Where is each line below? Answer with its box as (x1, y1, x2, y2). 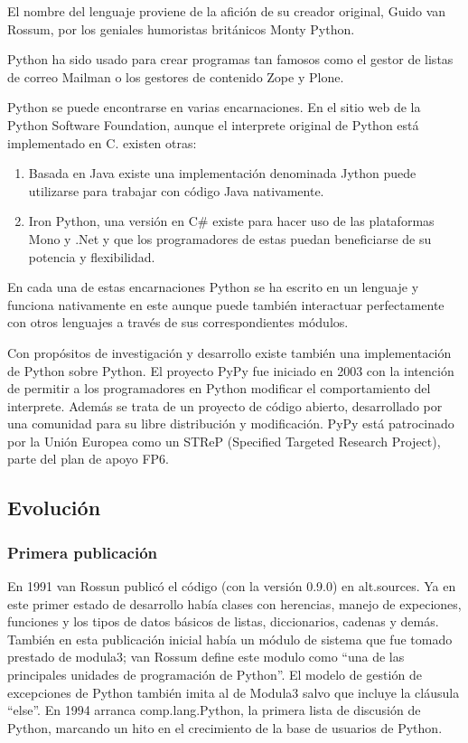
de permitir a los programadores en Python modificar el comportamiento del (7, 379, 431, 398)
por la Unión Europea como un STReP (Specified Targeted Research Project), (7, 431, 441, 450)
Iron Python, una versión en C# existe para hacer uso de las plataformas (28, 212, 435, 230)
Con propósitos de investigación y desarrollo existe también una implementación (7, 343, 452, 362)
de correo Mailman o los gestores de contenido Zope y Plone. (7, 67, 344, 86)
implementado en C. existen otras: (7, 133, 197, 152)
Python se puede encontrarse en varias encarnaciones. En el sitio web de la (7, 98, 421, 117)
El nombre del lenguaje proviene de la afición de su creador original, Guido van (7, 2, 446, 20)
